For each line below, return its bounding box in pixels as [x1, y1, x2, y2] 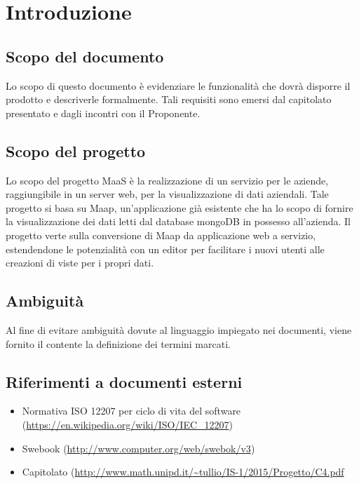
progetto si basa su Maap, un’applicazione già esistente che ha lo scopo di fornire [6, 200, 353, 215]
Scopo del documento [6, 45, 164, 67]
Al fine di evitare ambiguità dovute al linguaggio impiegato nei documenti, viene [6, 322, 352, 337]
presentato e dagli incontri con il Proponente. [6, 105, 201, 120]
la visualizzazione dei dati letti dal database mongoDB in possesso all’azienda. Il [6, 214, 351, 229]
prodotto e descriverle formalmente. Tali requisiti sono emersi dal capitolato [6, 92, 332, 107]
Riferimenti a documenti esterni [6, 370, 243, 392]
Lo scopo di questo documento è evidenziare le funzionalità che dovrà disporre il [6, 78, 351, 93]
